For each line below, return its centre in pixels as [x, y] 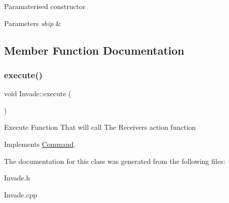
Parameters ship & [33, 23]
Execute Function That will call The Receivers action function [100, 127]
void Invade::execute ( [38, 93]
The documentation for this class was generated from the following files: [115, 161]
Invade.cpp [21, 194]
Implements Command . [40, 144]
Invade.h [17, 178]
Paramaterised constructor [45, 6]
